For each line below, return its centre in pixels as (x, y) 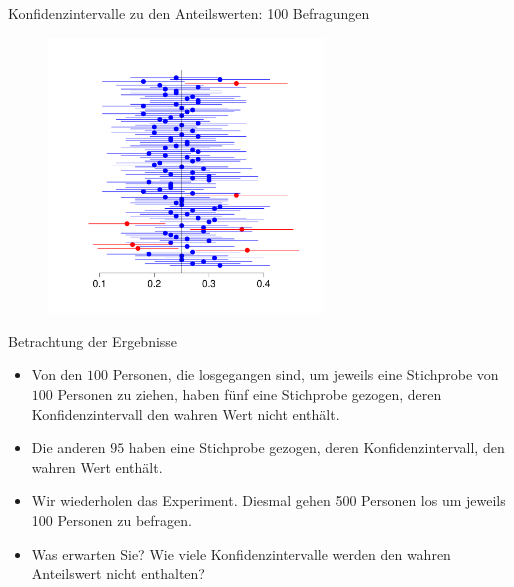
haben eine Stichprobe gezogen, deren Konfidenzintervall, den (316, 447)
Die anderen (68, 447)
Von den (57, 374)
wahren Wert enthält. (97, 466)
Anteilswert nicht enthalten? (118, 573)
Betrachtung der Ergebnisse (93, 340)
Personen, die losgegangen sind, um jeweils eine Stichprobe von (305, 374)
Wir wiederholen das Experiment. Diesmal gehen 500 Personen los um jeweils (268, 500)
